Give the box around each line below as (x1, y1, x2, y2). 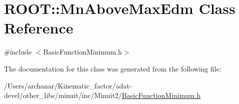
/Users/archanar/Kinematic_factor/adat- (4, 80, 132, 90)
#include (4, 46, 32, 57)
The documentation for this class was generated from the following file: (4, 63, 221, 73)
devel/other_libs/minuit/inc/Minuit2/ (4, 90, 122, 100)
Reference (4, 17, 73, 38)
